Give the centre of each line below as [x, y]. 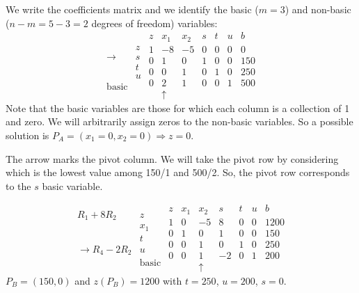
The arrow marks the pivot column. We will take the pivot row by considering [172, 158]
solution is [27, 135]
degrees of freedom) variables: [154, 23]
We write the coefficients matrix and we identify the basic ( [132, 9]
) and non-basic [318, 9]
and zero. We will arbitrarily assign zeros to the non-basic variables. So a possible [179, 121]
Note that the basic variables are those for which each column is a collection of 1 [178, 108]
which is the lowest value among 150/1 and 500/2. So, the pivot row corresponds [178, 172]
